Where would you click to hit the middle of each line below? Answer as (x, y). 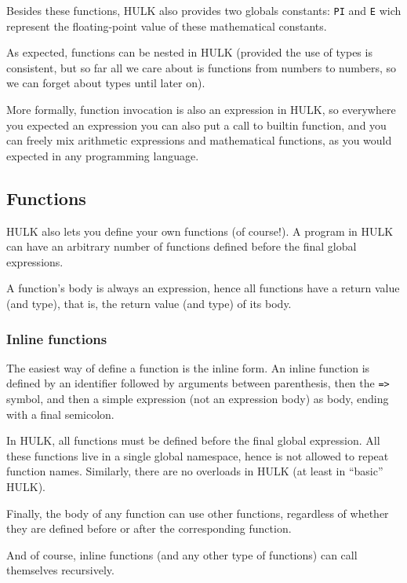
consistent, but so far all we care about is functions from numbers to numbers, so (202, 67)
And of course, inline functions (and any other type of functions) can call (182, 554)
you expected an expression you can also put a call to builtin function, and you (196, 125)
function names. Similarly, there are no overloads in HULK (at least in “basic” (195, 471)
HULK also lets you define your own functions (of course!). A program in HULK (200, 231)
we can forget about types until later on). (106, 83)
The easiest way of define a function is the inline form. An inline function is (188, 367)
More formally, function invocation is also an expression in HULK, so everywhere (201, 110)
